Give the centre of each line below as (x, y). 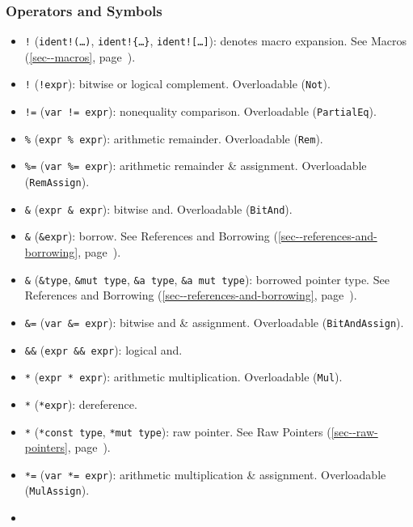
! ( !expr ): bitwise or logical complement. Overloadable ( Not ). (177, 84)
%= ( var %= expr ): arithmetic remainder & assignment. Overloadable (196, 166)
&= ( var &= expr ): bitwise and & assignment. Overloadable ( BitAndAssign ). (214, 322)
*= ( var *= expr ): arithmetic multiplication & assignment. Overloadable (205, 474)
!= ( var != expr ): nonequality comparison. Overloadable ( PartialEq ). (200, 111)
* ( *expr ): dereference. (81, 404)
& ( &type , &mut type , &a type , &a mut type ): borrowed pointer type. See (207, 279)
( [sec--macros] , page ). (80, 56)
